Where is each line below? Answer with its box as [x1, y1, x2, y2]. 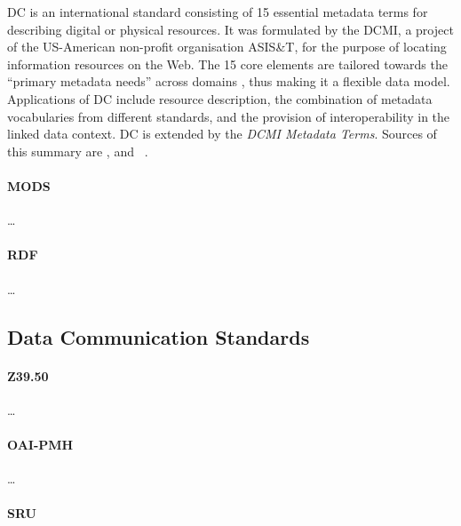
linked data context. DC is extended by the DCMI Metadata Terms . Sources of [7, 124, 437, 143]
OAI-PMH [7, 434, 74, 453]
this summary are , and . [7, 141, 148, 160]
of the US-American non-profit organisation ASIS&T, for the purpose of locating [7, 37, 447, 56]
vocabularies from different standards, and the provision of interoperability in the [7, 107, 450, 125]
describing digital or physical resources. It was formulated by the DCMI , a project [7, 20, 454, 38]
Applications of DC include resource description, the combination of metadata [7, 89, 433, 108]
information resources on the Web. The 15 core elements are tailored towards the [7, 54, 448, 73]
